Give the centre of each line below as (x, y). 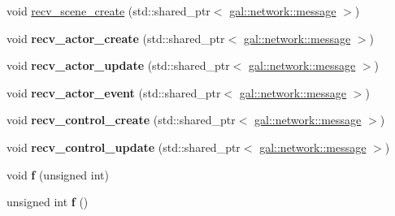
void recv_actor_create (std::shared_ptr (116, 38)
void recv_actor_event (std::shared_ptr (114, 92)
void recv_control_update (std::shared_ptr (124, 147)
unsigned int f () (48, 202)
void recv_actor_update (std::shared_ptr (118, 65)
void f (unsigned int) (58, 174)
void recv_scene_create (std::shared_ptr (109, 11)
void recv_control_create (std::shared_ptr (121, 120)
